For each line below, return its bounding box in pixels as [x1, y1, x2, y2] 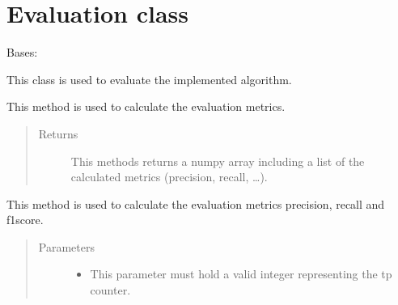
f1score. [6, 211, 44, 228]
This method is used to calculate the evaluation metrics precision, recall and [6, 195, 385, 212]
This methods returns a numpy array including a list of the [70, 152, 365, 169]
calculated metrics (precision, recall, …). [70, 168, 268, 185]
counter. [90, 282, 131, 299]
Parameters [38, 238, 95, 255]
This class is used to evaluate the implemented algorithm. [6, 70, 292, 87]
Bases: [6, 44, 38, 61]
